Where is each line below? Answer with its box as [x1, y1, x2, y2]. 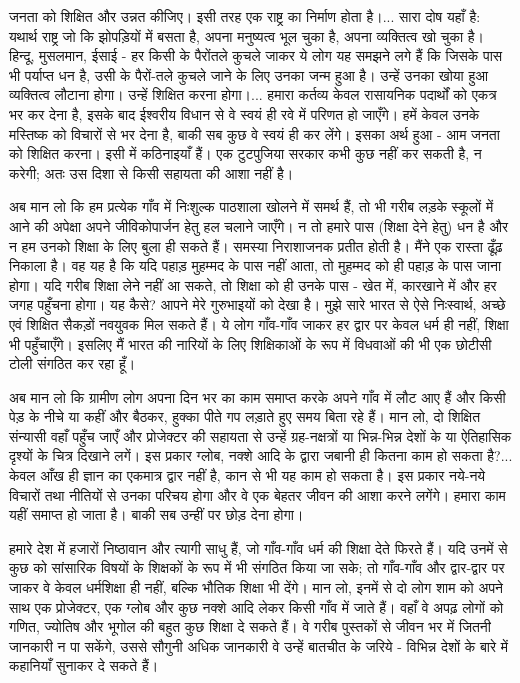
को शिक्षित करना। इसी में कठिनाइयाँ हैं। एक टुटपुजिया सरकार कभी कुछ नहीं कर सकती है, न [9, 143, 482, 164]
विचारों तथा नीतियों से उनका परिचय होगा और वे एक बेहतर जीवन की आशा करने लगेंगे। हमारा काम [9, 484, 506, 505]
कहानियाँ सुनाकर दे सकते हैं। [9, 655, 159, 676]
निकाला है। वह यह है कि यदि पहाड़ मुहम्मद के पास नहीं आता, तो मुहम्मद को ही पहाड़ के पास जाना [9, 255, 502, 276]
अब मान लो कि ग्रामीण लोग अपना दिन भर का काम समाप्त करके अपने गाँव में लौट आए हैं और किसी [9, 386, 506, 407]
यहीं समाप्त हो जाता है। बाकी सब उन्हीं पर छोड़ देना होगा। [9, 504, 304, 525]
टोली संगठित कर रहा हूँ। [9, 353, 136, 374]
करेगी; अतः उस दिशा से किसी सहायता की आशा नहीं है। [9, 162, 294, 183]
